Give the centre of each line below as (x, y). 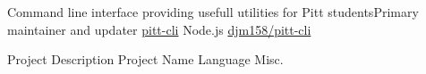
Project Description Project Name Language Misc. (145, 59)
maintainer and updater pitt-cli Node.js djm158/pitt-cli (159, 29)
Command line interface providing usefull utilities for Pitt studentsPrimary (213, 12)
